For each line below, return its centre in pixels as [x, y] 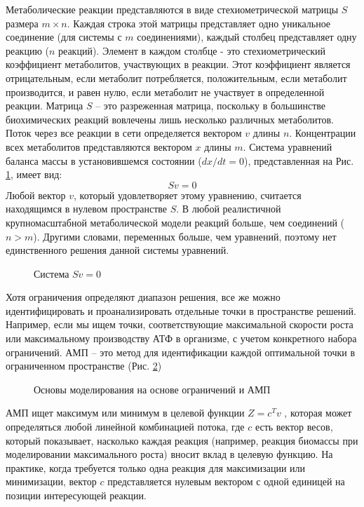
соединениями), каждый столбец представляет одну [247, 37]
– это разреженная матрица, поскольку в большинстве [211, 106]
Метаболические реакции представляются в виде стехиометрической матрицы [172, 9]
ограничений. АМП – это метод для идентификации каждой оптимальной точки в [181, 352]
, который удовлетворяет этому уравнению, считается [187, 195]
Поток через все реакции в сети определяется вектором [124, 133]
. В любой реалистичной [229, 209]
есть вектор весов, [294, 427]
